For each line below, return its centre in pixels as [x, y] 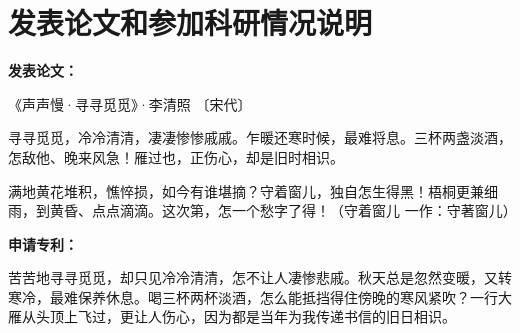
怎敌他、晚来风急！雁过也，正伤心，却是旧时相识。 [176, 156]
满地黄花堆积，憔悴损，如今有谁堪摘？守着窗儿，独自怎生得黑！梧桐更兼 [246, 190]
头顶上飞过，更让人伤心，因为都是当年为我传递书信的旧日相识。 [245, 316]
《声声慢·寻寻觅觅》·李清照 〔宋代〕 [130, 103]
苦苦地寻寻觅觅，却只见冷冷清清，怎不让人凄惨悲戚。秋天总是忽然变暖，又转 [260, 277]
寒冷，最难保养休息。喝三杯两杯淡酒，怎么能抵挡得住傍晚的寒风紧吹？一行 [253, 296]
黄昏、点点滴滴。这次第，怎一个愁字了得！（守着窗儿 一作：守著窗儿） [283, 210]
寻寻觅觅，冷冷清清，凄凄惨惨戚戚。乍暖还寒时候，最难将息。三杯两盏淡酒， [260, 137]
